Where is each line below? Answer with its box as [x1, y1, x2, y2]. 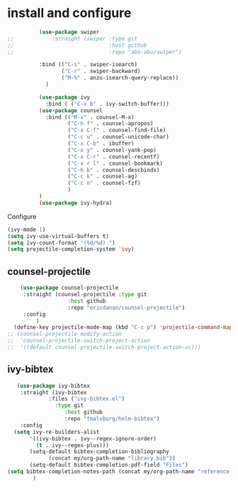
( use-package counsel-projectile [20, 284, 119, 292]
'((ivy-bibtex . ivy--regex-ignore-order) [29, 435, 157, 442]
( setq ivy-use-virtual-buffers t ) [7, 232, 110, 239]
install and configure [7, 5, 132, 21]
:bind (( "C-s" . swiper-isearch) [38, 61, 138, 68]
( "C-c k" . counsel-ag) [67, 173, 138, 180]
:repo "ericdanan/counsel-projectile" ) [67, 304, 186, 311]
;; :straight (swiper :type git [7, 35, 138, 42]
